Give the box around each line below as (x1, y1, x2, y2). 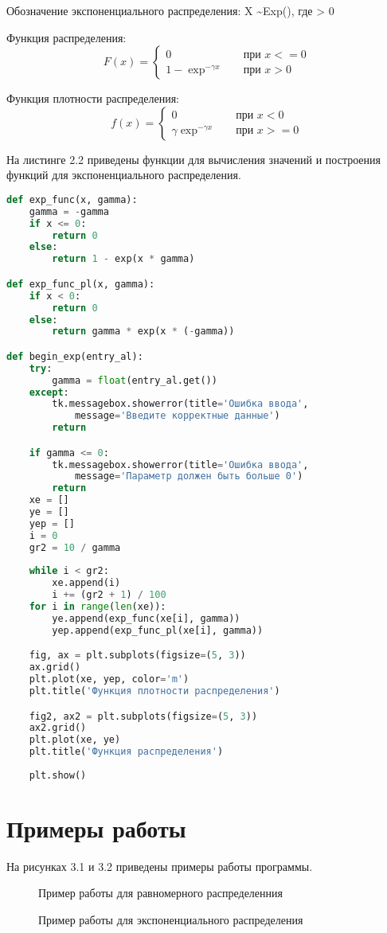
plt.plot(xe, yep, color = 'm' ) (29, 673, 190, 685)
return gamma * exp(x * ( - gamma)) (52, 326, 235, 338)
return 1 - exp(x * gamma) (52, 253, 195, 265)
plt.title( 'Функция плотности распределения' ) (29, 685, 280, 697)
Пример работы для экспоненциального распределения (38, 912, 303, 928)
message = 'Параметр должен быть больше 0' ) (74, 470, 303, 482)
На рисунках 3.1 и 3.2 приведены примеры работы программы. (6, 857, 313, 874)
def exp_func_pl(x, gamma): (6, 278, 155, 290)
